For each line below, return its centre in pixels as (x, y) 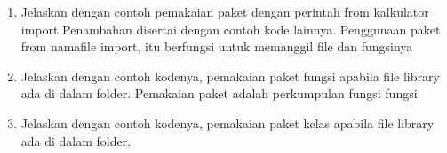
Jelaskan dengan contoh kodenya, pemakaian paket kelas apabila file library (227, 122)
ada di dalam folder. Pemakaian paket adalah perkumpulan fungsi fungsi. (221, 93)
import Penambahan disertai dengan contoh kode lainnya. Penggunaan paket (231, 29)
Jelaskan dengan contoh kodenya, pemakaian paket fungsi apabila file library (230, 76)
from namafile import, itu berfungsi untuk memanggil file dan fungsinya (217, 46)
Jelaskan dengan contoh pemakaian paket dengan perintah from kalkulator (225, 11)
